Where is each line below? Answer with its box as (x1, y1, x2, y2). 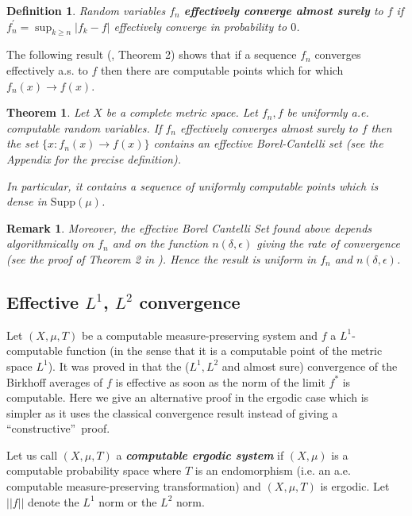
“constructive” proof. (6, 420, 110, 437)
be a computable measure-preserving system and (81, 326, 318, 343)
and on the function (112, 235, 209, 252)
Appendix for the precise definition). (6, 150, 181, 167)
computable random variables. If (6, 119, 162, 136)
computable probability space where (6, 462, 182, 479)
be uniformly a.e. (287, 104, 369, 121)
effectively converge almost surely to (183, 2, 383, 18)
